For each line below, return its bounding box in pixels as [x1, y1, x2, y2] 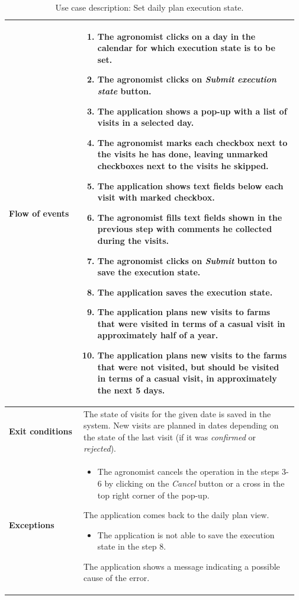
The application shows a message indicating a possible [83, 560, 280, 572]
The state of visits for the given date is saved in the [83, 407, 271, 420]
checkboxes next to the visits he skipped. [97, 159, 269, 172]
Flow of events [9, 207, 69, 219]
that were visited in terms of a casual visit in [97, 317, 285, 329]
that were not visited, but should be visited [97, 360, 279, 373]
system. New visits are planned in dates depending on [83, 419, 279, 431]
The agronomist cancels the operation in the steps [97, 465, 279, 478]
